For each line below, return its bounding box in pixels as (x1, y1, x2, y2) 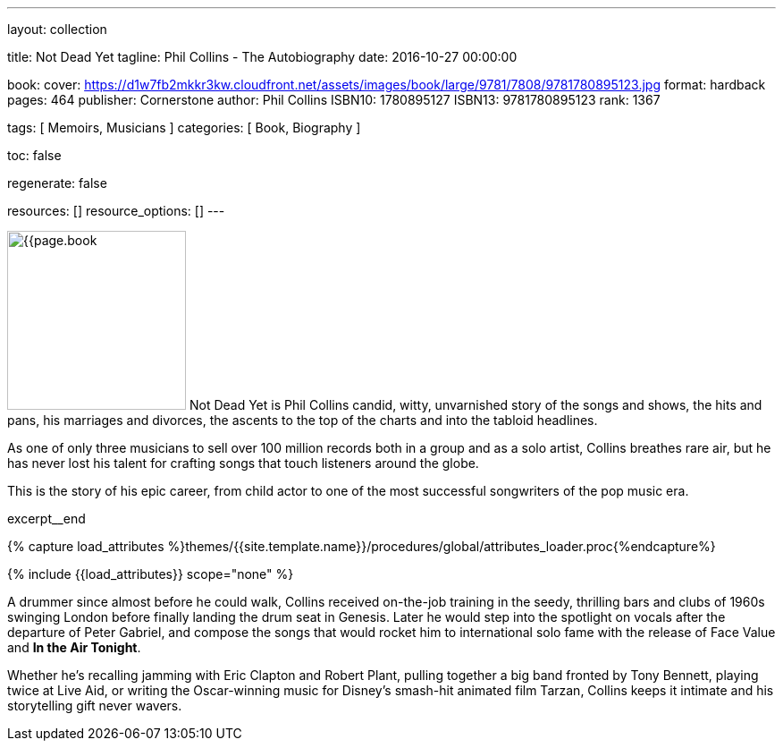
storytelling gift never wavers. (7, 698, 182, 713)
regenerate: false (7, 175, 107, 191)
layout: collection (7, 21, 107, 37)
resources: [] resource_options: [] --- (7, 203, 225, 218)
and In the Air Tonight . (7, 640, 141, 655)
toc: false (7, 148, 62, 163)
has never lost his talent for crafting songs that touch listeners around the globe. (7, 455, 479, 471)
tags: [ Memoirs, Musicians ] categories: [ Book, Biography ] (7, 120, 361, 135)
